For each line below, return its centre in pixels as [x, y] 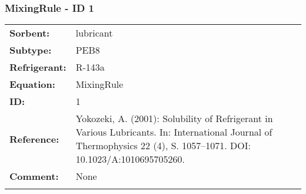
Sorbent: [30, 33]
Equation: [32, 84]
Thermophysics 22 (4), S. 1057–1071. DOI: [163, 146]
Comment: [34, 176]
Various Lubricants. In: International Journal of [174, 132]
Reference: [34, 139]
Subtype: [31, 50]
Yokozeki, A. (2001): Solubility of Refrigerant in [174, 119]
